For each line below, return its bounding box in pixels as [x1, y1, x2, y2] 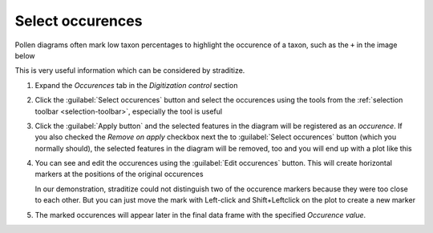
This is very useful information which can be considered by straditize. [14, 66, 245, 75]
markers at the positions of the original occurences [34, 169, 204, 179]
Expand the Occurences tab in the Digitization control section [34, 80, 238, 90]
